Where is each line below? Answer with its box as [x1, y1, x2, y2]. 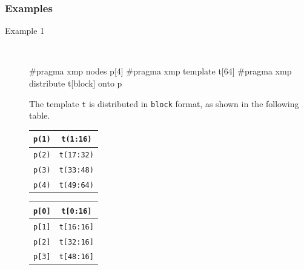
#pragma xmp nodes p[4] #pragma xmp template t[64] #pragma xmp [29, 65, 292, 77]
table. [29, 109, 50, 122]
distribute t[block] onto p [29, 77, 122, 89]
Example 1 [5, 24, 45, 37]
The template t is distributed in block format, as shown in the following [29, 97, 299, 110]
